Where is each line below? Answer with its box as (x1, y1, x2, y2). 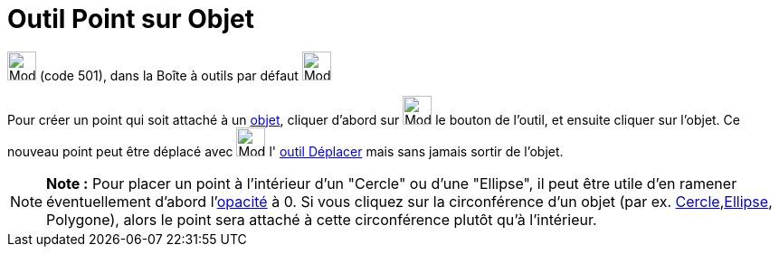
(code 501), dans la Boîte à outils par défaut (39, 67, 299, 83)
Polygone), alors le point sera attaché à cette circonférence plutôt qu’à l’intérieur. (46, 210, 597, 229)
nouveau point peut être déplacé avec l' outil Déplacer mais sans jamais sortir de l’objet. (7, 143, 564, 159)
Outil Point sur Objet (7, 4, 254, 34)
